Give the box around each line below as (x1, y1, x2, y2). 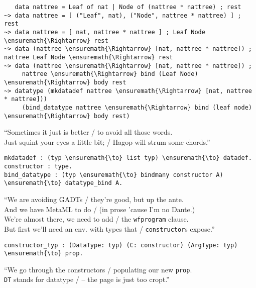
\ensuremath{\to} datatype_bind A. (4, 179, 123, 187)
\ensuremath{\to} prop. (4, 250, 83, 257)
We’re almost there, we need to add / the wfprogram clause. (4, 214, 189, 224)
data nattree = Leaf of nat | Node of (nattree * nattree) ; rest (15, 4, 241, 11)
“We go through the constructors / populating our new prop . (4, 264, 192, 274)
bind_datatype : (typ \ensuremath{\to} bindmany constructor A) (4, 171, 223, 178)
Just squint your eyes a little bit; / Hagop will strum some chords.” (4, 136, 210, 147)
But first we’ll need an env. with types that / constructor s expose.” (4, 223, 215, 234)
